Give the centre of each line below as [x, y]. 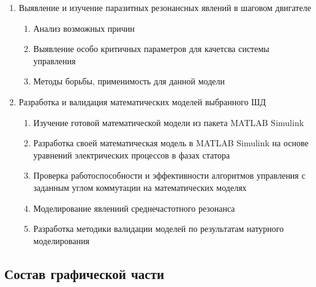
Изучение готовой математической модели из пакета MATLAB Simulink [169, 122]
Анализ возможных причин [84, 28]
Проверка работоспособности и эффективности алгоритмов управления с [169, 175]
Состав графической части [85, 273]
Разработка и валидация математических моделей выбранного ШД [142, 101]
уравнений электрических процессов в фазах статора [132, 155]
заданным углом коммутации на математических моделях [140, 187]
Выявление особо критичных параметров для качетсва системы [151, 49]
